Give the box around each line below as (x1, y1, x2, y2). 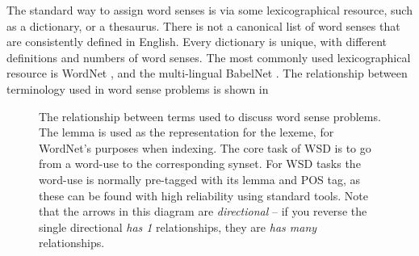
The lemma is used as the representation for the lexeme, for (39, 124, 334, 141)
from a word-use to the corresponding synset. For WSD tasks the (39, 155, 361, 172)
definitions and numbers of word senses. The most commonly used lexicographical (6, 48, 411, 65)
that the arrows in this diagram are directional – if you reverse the (39, 203, 367, 220)
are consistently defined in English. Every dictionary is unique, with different (6, 33, 388, 50)
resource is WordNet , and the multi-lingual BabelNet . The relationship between (6, 65, 408, 82)
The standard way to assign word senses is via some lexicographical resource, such (6, 2, 413, 18)
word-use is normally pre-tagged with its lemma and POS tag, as (39, 170, 361, 187)
